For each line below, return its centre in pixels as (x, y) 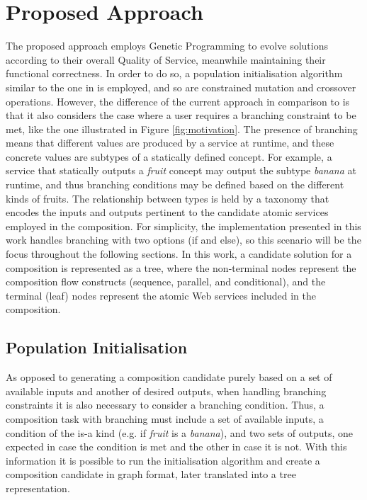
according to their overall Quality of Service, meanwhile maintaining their (166, 59)
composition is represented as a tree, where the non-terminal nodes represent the (181, 267)
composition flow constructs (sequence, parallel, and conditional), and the (166, 282)
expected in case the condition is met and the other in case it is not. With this (176, 447)
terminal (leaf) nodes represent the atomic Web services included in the (161, 295)
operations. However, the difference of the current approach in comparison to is (178, 101)
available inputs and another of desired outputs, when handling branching (166, 391)
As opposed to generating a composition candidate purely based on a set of (169, 377)
